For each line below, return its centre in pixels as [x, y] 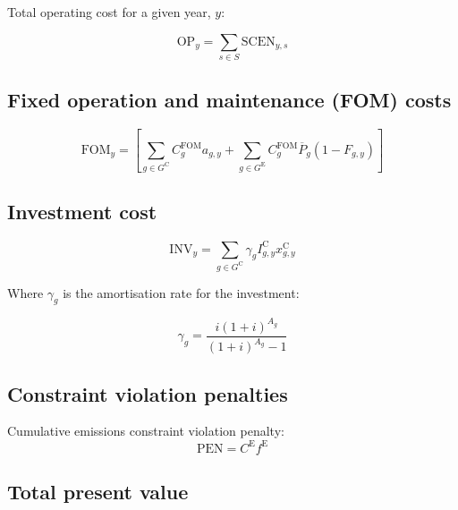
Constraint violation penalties [148, 393]
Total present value [98, 491]
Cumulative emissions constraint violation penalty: [146, 431]
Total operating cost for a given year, [109, 12]
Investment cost [82, 212]
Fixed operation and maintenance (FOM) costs [229, 100]
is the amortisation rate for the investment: [181, 292]
